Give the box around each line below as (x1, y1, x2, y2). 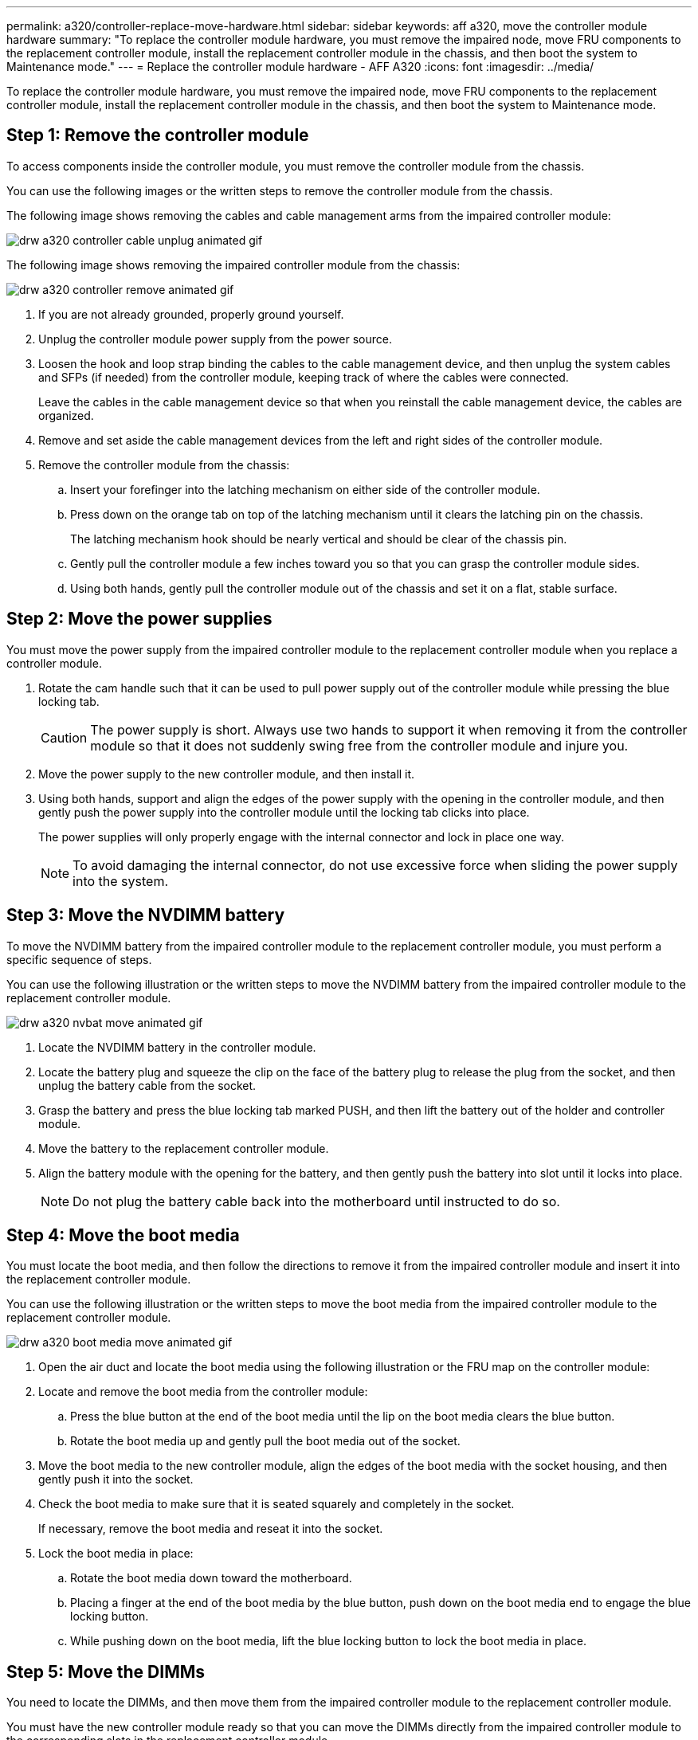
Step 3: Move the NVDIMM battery (6, 905, 285, 926)
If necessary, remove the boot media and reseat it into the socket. (38, 1522, 383, 1536)
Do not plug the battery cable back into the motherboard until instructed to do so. (73, 1193, 560, 1209)
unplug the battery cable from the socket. (38, 1078, 257, 1092)
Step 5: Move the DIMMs (6, 1661, 206, 1682)
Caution (41, 729, 88, 746)
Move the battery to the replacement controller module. (38, 1141, 329, 1155)
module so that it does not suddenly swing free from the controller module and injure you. (90, 737, 629, 754)
